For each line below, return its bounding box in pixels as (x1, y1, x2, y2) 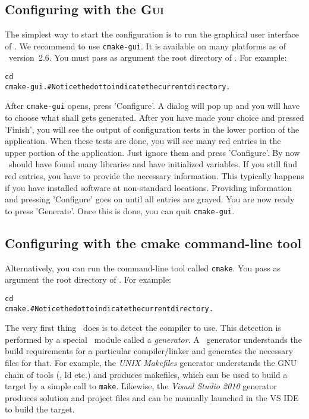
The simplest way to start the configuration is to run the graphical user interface (5, 28, 299, 40)
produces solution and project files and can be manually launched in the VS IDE (5, 391, 299, 404)
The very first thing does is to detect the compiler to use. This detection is (5, 321, 281, 334)
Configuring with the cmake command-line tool (5, 233, 302, 252)
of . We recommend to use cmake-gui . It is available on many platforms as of (5, 39, 286, 52)
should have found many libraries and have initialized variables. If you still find (8, 158, 298, 170)
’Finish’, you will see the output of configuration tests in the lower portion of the (5, 123, 299, 135)
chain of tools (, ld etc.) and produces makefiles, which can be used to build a (5, 368, 288, 380)
